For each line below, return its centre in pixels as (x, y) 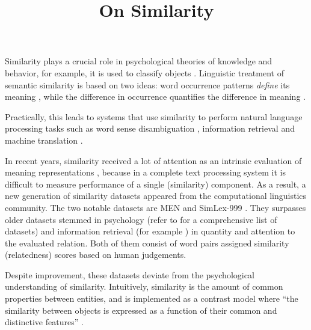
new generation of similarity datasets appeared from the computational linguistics (156, 196)
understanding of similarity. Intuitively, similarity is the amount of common (144, 286)
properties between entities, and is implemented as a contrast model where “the (152, 298)
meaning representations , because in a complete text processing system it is (145, 172)
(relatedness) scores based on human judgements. (96, 255)
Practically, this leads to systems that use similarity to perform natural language (154, 116)
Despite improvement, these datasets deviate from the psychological (130, 274)
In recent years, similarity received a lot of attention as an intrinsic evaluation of (153, 160)
